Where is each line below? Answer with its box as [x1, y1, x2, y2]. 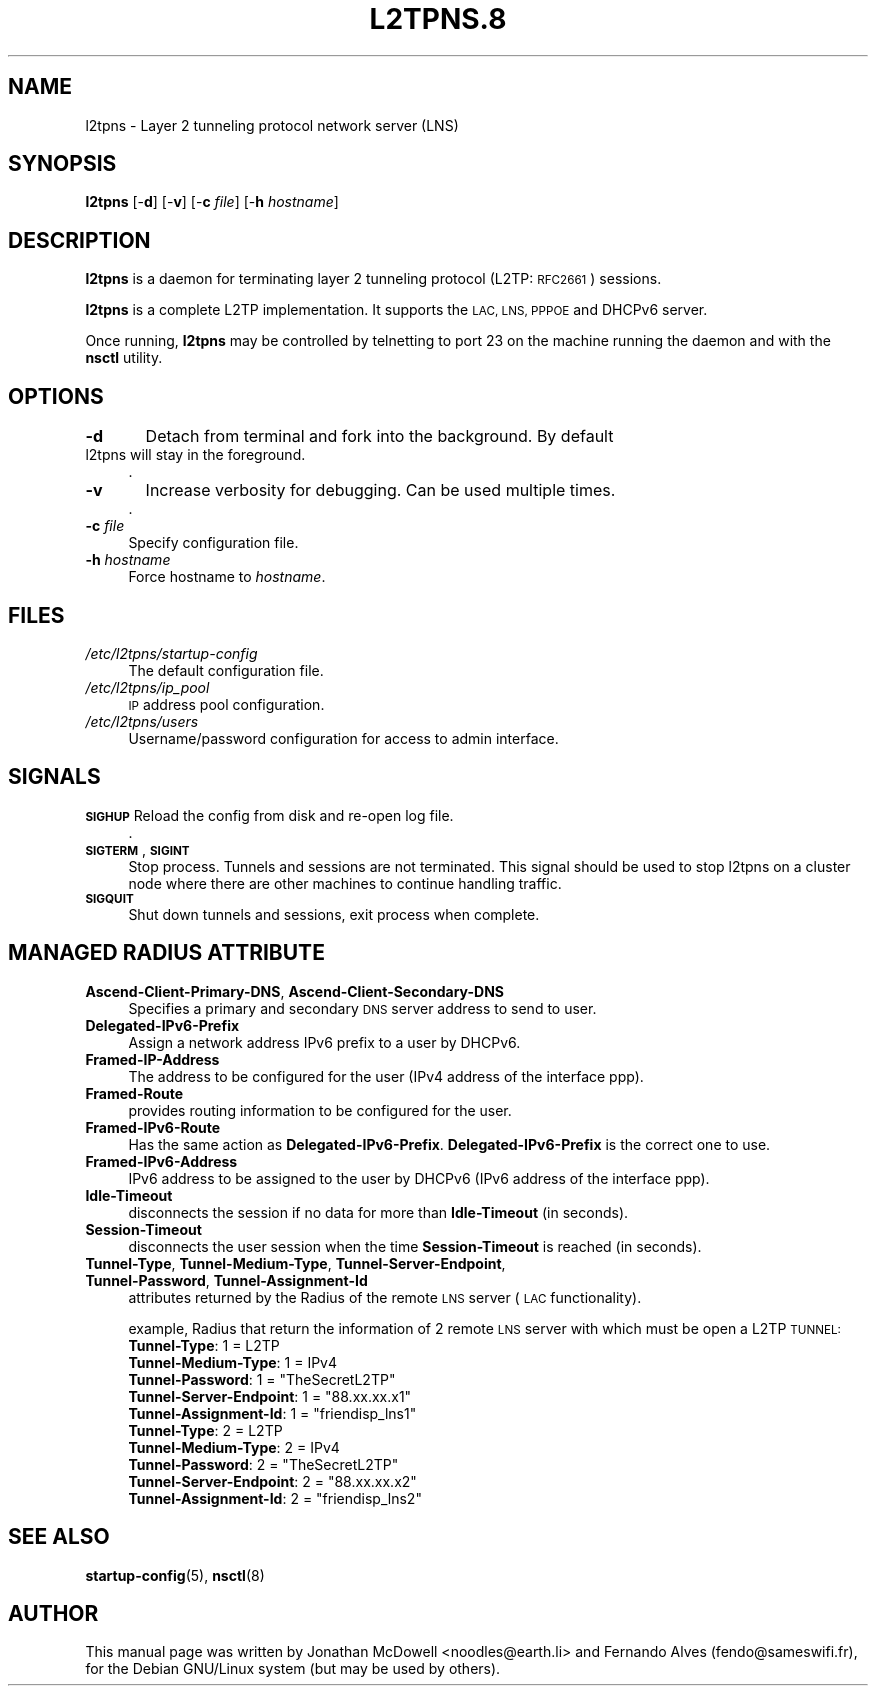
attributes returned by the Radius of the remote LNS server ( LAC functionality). [128, 1288, 642, 1306]
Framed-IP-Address [85, 1050, 220, 1068]
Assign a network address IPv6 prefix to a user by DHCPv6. [128, 1033, 521, 1051]
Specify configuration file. [128, 534, 299, 552]
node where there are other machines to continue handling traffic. [128, 874, 562, 892]
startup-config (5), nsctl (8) [85, 1566, 265, 1584]
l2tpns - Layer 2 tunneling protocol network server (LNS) [85, 116, 459, 134]
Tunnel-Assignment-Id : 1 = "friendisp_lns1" [128, 1404, 417, 1422]
